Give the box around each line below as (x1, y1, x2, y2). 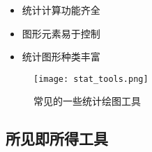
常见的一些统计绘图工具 (33, 94, 141, 108)
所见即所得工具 (6, 128, 108, 149)
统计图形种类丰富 (22, 49, 100, 64)
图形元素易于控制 (22, 26, 100, 40)
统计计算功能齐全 (22, 3, 100, 17)
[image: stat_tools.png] (33, 74, 149, 84)
